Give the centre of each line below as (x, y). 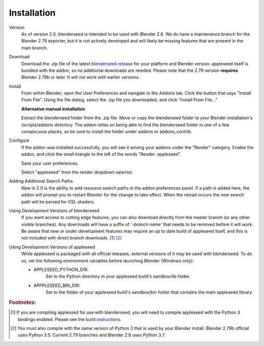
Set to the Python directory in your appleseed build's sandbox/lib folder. (118, 277)
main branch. (35, 48)
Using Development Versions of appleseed (52, 247)
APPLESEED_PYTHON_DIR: (61, 270)
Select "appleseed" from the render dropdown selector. (77, 172)
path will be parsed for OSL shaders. (58, 202)
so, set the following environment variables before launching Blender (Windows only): (108, 260)
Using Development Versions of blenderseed (54, 211)
